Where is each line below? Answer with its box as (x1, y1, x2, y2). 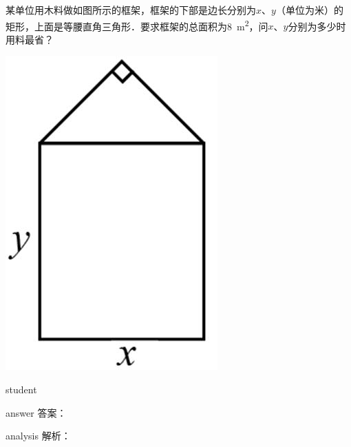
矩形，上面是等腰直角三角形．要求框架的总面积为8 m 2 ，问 (6, 17, 268, 33)
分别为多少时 (288, 19, 346, 33)
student (6, 382, 37, 397)
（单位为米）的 (275, 3, 343, 17)
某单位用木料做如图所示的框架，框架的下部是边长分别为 (6, 3, 256, 17)
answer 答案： (6, 405, 67, 419)
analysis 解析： (6, 428, 71, 443)
